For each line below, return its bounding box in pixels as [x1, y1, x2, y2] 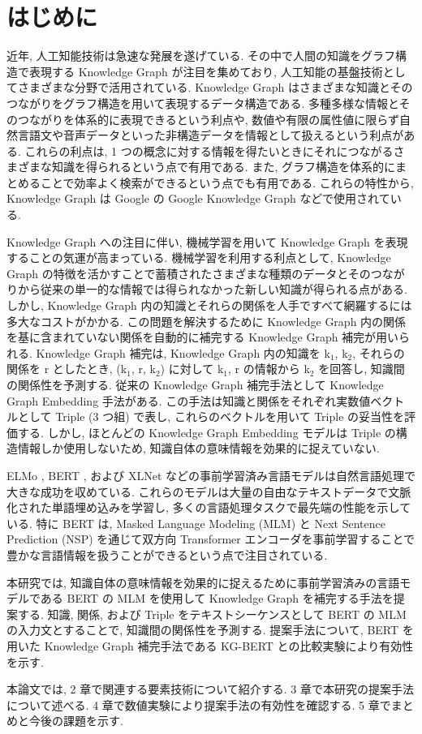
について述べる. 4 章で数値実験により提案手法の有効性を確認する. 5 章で [6, 696, 391, 713]
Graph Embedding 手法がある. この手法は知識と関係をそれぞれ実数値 [6, 392, 371, 409]
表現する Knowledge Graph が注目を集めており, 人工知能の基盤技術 [28, 62, 383, 79]
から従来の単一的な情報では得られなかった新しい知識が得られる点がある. [17, 281, 407, 298]
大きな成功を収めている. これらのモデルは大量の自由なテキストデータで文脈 [6, 483, 411, 500]
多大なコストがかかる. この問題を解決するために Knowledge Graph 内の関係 [6, 312, 407, 329]
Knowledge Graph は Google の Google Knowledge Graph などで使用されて [6, 190, 390, 207]
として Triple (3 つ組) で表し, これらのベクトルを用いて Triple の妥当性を [17, 408, 405, 425]
